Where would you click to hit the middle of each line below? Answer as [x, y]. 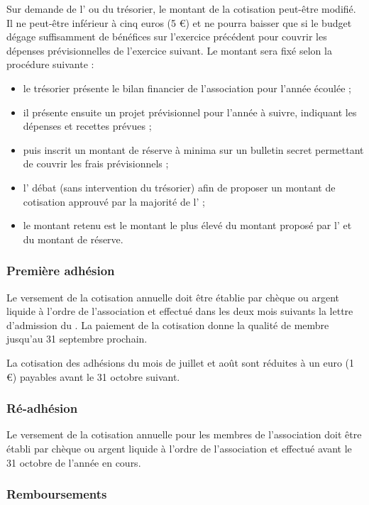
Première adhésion [61, 271]
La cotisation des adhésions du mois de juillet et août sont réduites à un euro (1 [181, 362]
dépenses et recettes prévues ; [87, 126]
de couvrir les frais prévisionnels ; [96, 163]
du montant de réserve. [73, 239]
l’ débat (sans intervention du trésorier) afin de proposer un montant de [179, 187]
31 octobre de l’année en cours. [74, 462]
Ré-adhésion [42, 408]
